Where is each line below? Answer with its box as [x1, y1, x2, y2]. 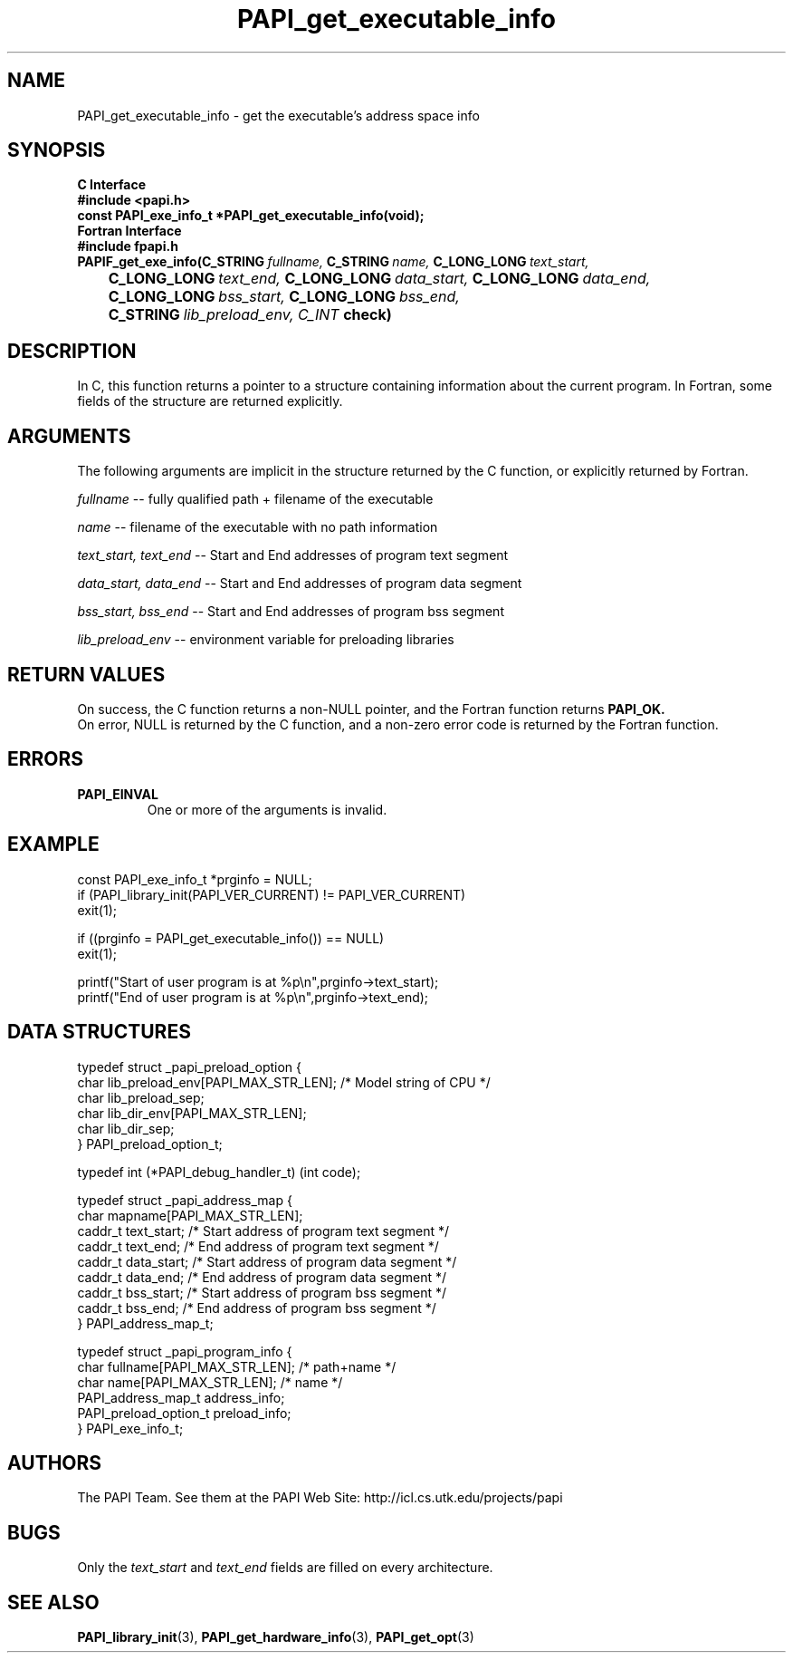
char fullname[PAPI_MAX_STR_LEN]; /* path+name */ [77, 1358, 396, 1375]
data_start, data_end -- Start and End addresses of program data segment [77, 575, 522, 592]
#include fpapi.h [77, 238, 178, 255]
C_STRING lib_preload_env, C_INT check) [108, 305, 392, 324]
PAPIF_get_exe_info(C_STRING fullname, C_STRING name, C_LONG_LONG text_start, [77, 254, 589, 270]
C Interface [77, 177, 147, 193]
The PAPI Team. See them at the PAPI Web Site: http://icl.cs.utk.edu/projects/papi [77, 1490, 563, 1506]
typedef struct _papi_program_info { [77, 1343, 292, 1359]
